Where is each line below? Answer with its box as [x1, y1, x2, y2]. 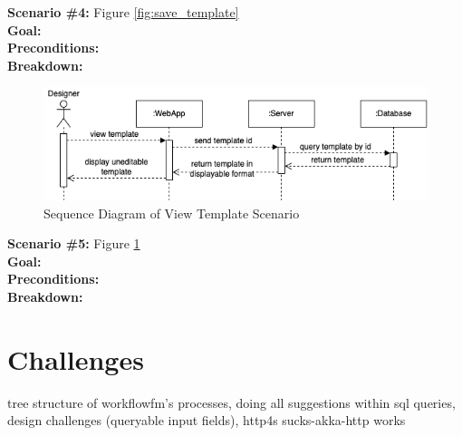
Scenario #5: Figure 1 [7, 234, 140, 253]
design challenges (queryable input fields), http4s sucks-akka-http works [7, 411, 406, 430]
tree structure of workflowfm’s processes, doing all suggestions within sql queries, [7, 392, 456, 412]
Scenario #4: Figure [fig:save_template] [7, 3, 239, 21]
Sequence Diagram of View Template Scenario [43, 203, 300, 222]
